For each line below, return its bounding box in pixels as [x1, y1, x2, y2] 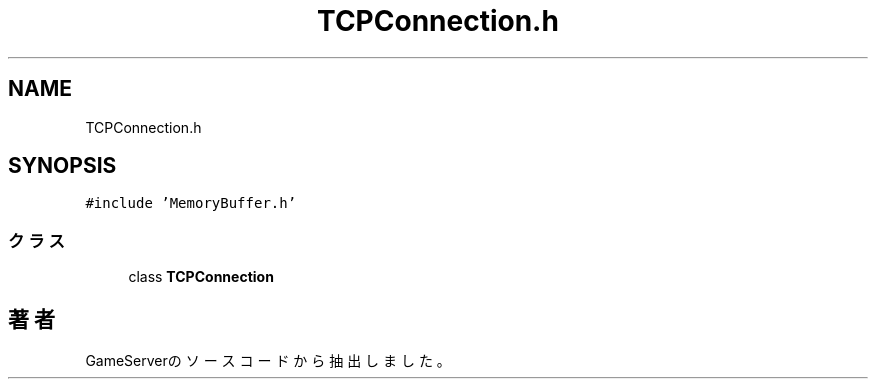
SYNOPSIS [8, 153, 117, 179]
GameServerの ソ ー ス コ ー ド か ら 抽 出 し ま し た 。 [85, 352, 451, 370]
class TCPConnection [128, 268, 274, 286]
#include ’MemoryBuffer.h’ [85, 195, 297, 212]
